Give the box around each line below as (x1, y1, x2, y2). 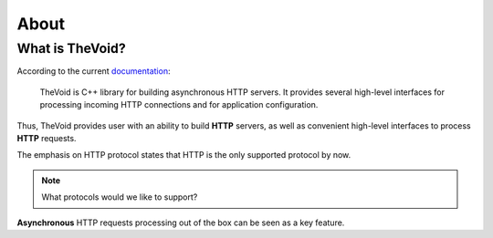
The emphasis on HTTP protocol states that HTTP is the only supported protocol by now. (16, 150, 351, 160)
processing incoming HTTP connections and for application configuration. (39, 99, 319, 110)
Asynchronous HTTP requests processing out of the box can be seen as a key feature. (16, 217, 345, 228)
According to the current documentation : (16, 66, 171, 77)
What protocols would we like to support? (41, 191, 198, 202)
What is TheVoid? (16, 40, 127, 57)
